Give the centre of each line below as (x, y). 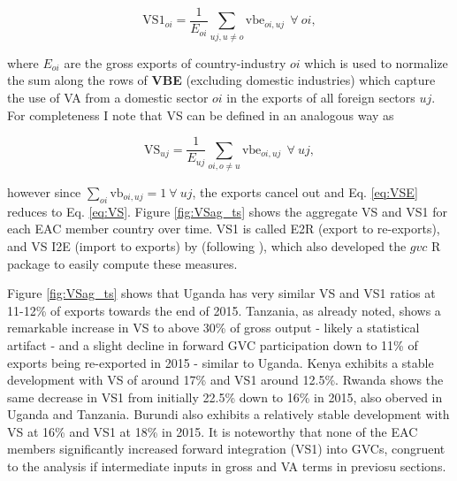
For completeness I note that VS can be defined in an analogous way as (201, 115)
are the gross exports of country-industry (175, 62)
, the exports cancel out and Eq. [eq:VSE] (305, 191)
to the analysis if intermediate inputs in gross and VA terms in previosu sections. (227, 466)
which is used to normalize (376, 62)
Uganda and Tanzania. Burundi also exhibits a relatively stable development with (228, 414)
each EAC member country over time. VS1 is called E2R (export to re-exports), (224, 229)
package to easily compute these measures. (122, 263)
